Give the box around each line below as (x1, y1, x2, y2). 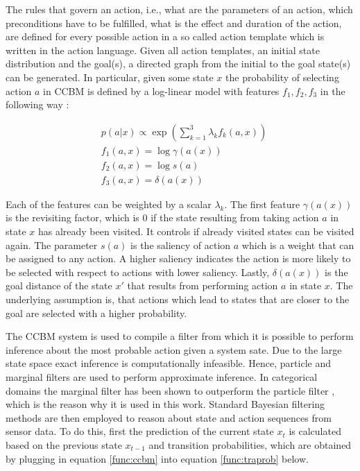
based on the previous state (6, 437, 122, 452)
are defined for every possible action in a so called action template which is (6, 29, 325, 44)
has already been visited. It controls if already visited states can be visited (37, 224, 354, 239)
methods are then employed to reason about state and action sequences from (6, 410, 332, 425)
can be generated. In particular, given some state (6, 69, 214, 84)
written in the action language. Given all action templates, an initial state (6, 42, 320, 57)
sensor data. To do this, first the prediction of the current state (6, 424, 274, 438)
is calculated (289, 424, 341, 438)
